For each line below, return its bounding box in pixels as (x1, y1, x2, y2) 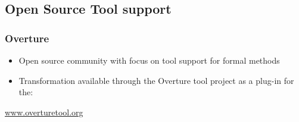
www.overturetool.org (5, 105, 83, 118)
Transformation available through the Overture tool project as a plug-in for (18, 74, 294, 86)
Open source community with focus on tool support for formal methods (18, 54, 280, 66)
